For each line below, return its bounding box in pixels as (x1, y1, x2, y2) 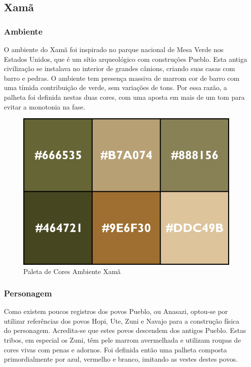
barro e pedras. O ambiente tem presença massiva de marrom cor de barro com (4, 73, 240, 83)
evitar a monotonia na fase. (4, 101, 85, 111)
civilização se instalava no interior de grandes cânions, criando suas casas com (4, 63, 235, 73)
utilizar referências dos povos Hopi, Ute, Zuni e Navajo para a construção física (4, 315, 239, 326)
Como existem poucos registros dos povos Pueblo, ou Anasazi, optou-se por (4, 306, 228, 316)
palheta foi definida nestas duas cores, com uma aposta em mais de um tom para (4, 92, 245, 102)
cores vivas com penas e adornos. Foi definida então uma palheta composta (4, 344, 227, 354)
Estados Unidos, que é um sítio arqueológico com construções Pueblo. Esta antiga (4, 54, 247, 64)
